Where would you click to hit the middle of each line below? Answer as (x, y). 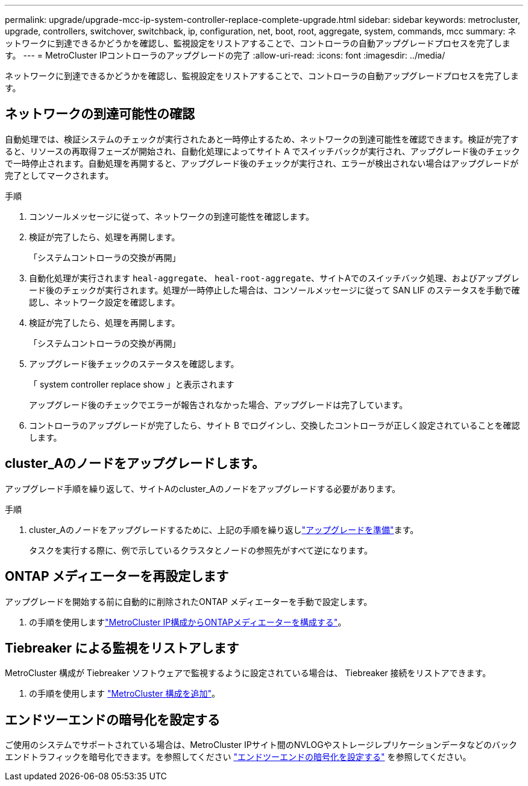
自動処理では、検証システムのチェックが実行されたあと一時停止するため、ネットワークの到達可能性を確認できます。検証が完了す (262, 139)
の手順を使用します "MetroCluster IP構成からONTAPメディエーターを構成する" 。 (188, 622)
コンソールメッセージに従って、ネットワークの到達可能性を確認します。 (171, 216)
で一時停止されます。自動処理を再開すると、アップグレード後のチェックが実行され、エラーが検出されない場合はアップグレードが (262, 163)
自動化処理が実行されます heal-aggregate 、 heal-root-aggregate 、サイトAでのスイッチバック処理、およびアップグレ (274, 278)
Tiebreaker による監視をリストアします (122, 648)
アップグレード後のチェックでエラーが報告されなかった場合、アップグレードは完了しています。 (218, 404)
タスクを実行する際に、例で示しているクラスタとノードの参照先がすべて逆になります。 (201, 550)
